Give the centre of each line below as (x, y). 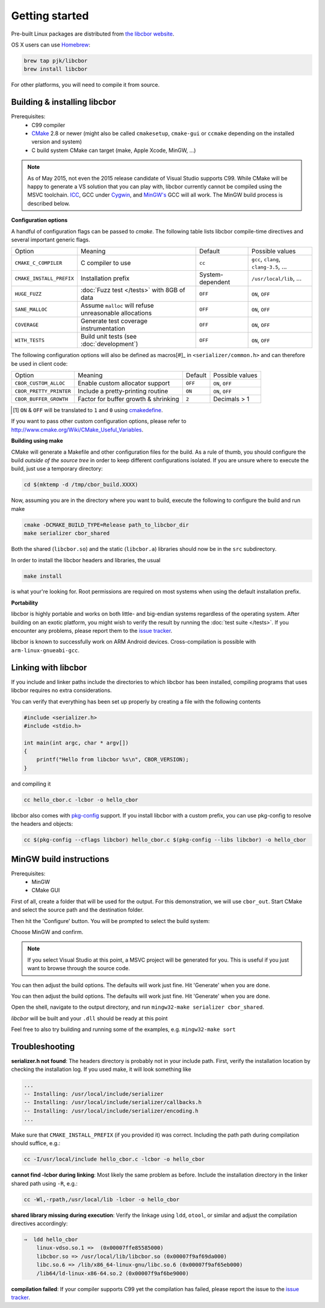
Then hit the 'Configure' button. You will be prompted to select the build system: (110, 921)
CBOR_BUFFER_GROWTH (42, 399)
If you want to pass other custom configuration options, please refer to (99, 421)
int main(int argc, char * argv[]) (76, 743)
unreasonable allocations (116, 313)
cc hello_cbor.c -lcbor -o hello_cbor (81, 800)
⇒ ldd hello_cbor (51, 1240)
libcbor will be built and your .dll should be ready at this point (89, 1018)
